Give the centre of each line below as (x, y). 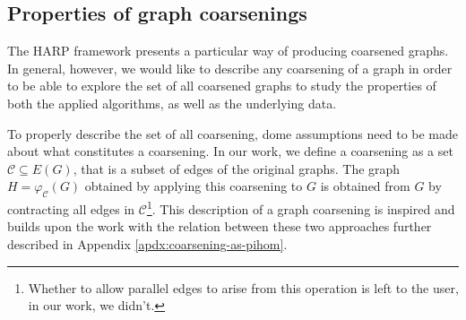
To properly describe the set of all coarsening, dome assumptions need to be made (233, 133)
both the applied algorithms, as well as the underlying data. (172, 103)
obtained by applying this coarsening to (194, 186)
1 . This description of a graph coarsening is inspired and (301, 208)
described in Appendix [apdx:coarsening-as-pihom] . (147, 244)
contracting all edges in (71, 208)
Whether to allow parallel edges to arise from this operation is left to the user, (243, 287)
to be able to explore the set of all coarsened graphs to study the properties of (222, 86)
